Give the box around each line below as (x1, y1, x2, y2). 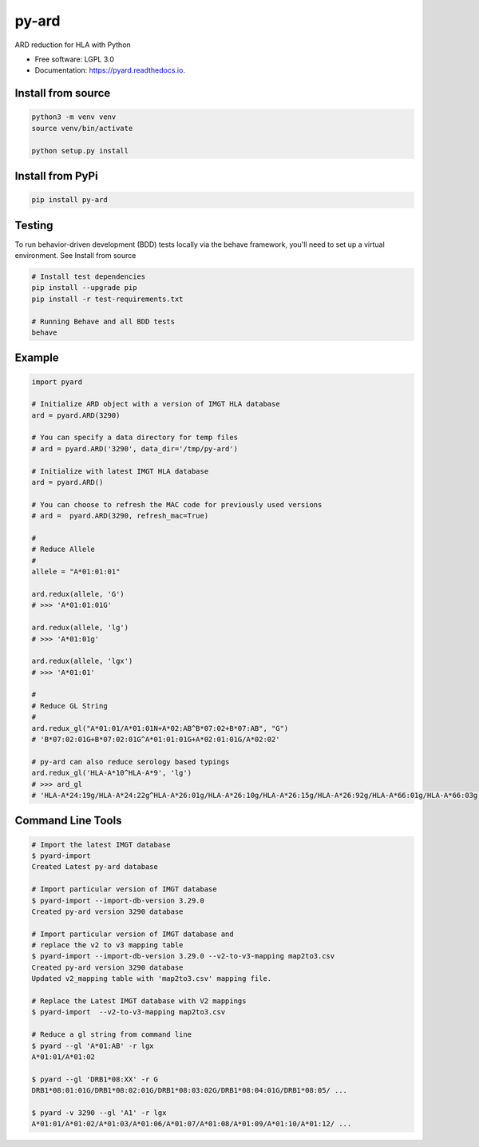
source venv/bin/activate (31, 124, 133, 133)
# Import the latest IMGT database (31, 839, 171, 849)
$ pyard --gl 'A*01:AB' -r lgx (31, 1041, 155, 1050)
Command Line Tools (14, 814, 122, 828)
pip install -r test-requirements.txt (31, 294, 184, 304)
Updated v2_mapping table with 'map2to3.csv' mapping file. (31, 974, 272, 983)
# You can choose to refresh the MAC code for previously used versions (31, 500, 323, 509)
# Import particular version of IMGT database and (31, 929, 235, 939)
